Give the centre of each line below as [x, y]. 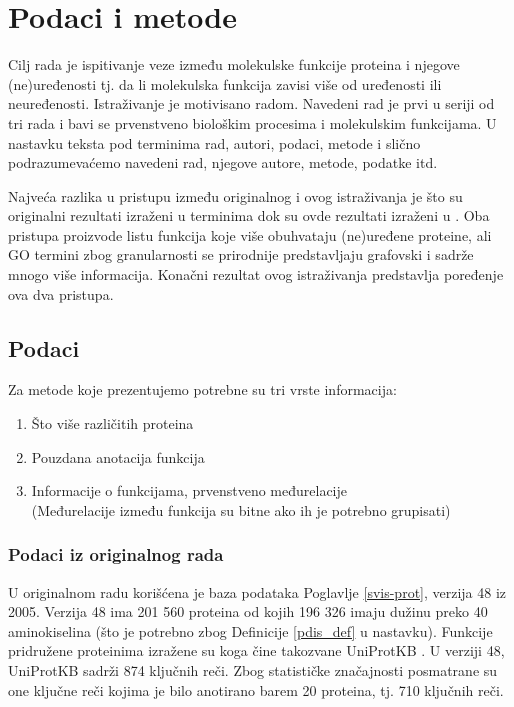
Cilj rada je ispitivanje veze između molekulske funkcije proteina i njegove [234, 64]
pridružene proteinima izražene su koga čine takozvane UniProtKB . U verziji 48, [256, 650]
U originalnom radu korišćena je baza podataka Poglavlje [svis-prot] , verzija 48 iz [257, 591]
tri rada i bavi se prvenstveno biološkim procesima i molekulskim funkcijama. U [252, 122]
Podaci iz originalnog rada [116, 554]
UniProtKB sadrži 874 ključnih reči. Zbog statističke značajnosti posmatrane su [253, 670]
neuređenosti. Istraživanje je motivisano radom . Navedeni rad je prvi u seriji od [251, 103]
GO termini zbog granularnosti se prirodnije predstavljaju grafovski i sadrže [241, 254]
